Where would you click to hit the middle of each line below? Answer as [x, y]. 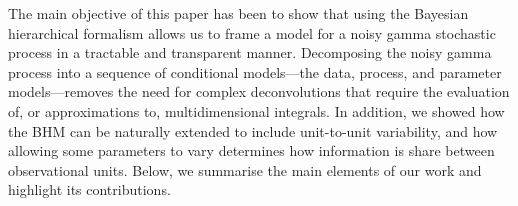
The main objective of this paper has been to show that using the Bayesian [238, 13]
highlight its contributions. [89, 189]
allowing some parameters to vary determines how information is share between [251, 150]
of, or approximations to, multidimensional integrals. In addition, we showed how [256, 110]
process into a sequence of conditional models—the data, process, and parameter [255, 71]
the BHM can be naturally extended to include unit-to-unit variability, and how [253, 130]
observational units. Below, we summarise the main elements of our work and [245, 169]
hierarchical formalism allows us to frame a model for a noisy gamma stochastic [252, 32]
